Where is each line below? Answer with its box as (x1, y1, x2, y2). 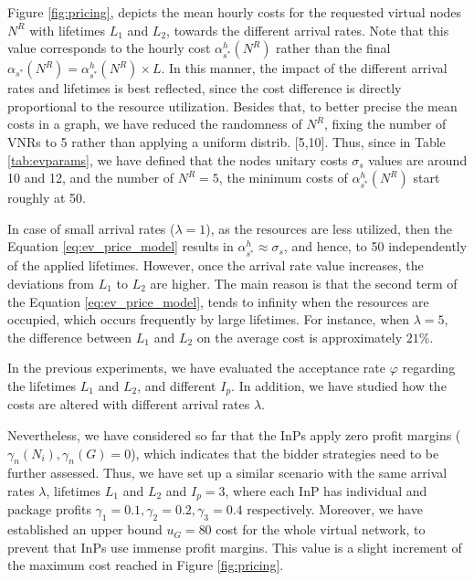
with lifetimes (29, 20, 106, 39)
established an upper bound (7, 520, 163, 539)
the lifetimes (7, 375, 77, 395)
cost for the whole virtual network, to (216, 520, 426, 539)
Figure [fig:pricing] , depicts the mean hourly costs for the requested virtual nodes (7, 3, 462, 21)
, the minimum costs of (218, 168, 348, 187)
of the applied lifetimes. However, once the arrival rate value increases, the (7, 256, 424, 275)
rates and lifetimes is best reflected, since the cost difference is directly (7, 79, 402, 98)
